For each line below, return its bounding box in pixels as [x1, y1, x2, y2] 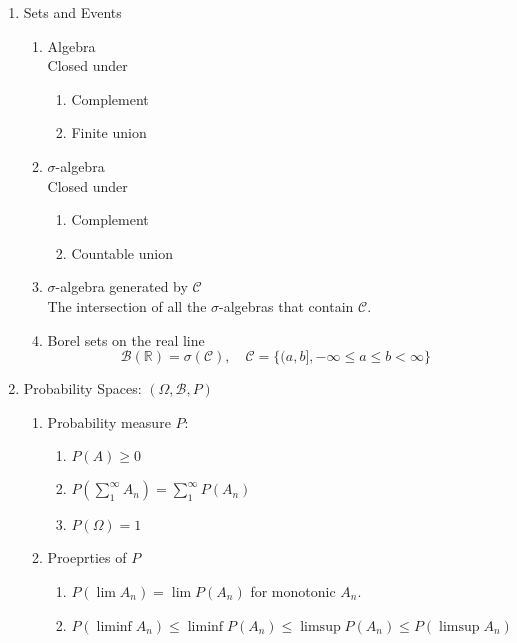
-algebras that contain [219, 295, 354, 316]
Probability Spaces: [23, 378, 142, 399]
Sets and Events [23, 2, 122, 22]
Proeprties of [47, 547, 127, 568]
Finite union [71, 122, 147, 143]
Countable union [71, 242, 173, 263]
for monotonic [250, 580, 336, 601]
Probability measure [47, 411, 171, 432]
